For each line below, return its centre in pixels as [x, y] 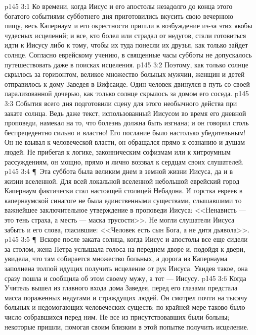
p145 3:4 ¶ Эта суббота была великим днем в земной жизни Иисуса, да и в [119, 171]
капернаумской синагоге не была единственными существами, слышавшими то [123, 200]
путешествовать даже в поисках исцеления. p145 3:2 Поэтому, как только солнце [127, 64]
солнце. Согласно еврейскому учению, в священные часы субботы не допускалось [128, 54]
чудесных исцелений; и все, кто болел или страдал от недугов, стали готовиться [125, 35]
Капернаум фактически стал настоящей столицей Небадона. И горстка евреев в [124, 191]
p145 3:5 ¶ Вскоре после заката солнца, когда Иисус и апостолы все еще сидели [126, 239]
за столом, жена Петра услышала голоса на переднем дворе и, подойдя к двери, [125, 249]
